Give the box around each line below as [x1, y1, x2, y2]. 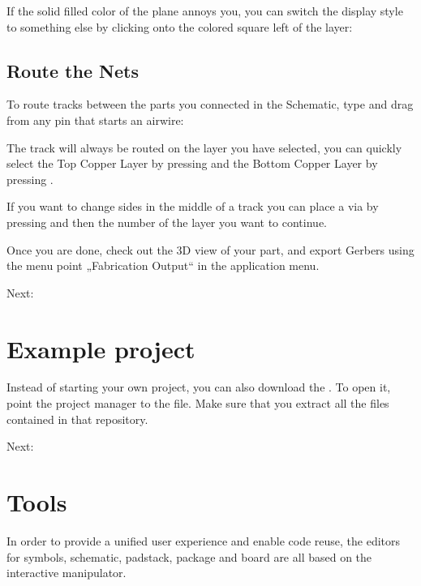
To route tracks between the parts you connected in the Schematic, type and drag [6, 96, 414, 113]
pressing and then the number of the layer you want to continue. [6, 213, 327, 230]
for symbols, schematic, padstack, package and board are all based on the [6, 548, 372, 565]
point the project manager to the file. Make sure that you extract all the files [6, 395, 389, 412]
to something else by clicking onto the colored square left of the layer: [6, 18, 353, 35]
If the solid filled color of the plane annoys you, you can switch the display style [6, 2, 403, 19]
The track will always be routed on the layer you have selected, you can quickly [6, 139, 402, 156]
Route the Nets [6, 58, 139, 83]
